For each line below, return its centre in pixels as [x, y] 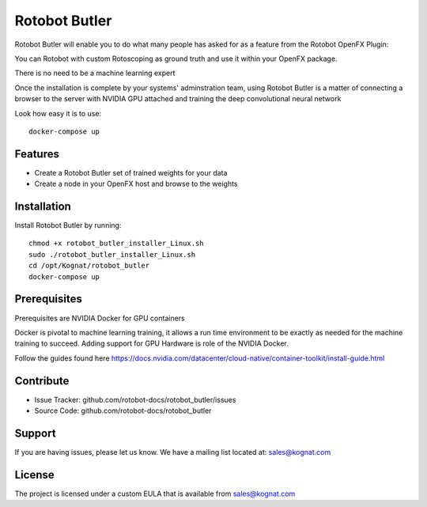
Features [37, 154]
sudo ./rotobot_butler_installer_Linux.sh [112, 254]
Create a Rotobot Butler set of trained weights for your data [131, 172]
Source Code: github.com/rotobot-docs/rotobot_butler [123, 411]
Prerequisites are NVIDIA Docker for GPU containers [100, 318]
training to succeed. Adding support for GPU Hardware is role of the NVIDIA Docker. [151, 343]
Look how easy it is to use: [58, 113]
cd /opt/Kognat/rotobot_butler [89, 266]
